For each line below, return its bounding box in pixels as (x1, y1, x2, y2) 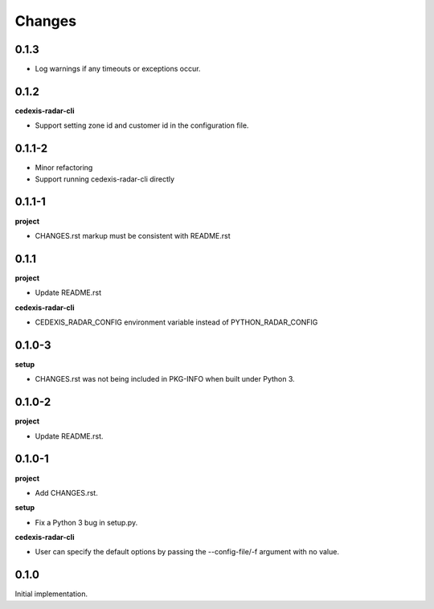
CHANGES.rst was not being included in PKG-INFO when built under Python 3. (35, 374, 295, 384)
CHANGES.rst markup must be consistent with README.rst (35, 231, 231, 240)
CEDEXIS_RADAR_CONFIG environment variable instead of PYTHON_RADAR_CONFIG (35, 317, 318, 327)
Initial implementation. (14, 589, 88, 599)
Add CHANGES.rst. (35, 488, 98, 497)
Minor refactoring (35, 163, 93, 173)
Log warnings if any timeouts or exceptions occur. (35, 64, 201, 74)
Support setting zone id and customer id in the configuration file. (35, 121, 249, 130)
